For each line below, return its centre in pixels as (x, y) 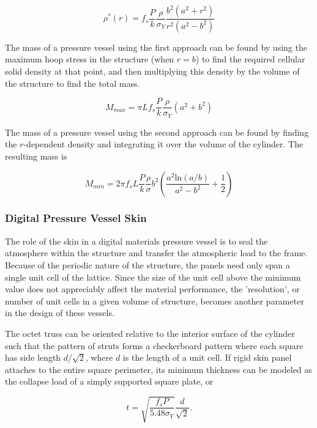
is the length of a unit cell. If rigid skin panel (207, 357)
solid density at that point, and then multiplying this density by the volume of (152, 71)
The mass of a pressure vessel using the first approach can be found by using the (156, 47)
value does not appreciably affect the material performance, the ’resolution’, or (152, 289)
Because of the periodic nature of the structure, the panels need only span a (147, 264)
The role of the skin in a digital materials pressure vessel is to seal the (136, 241)
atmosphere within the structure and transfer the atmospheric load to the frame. (156, 253)
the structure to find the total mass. (73, 83)
